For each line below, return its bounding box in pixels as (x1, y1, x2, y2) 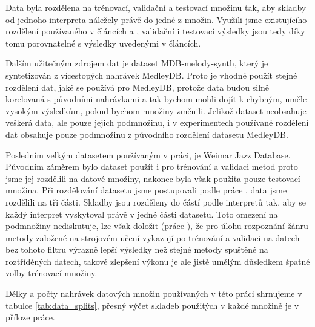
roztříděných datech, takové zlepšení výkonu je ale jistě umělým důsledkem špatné (5, 254, 310, 267)
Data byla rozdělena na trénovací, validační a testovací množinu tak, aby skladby (5, 1, 307, 13)
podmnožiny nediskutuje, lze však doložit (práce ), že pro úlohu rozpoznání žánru (5, 219, 308, 232)
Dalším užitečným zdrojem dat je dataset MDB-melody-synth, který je (5, 57, 268, 70)
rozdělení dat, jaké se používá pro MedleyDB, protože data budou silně (5, 80, 270, 93)
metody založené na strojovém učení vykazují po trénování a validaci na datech (5, 231, 300, 244)
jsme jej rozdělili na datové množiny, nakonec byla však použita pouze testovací (5, 172, 300, 184)
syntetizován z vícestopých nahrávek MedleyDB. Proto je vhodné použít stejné (5, 68, 297, 81)
